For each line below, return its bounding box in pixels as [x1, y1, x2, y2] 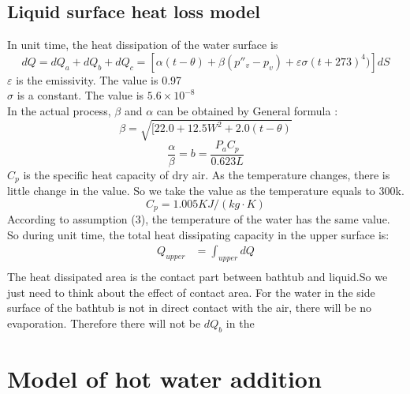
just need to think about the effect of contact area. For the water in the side [7, 283, 375, 300]
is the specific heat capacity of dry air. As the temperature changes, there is [23, 166, 390, 182]
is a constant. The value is [17, 87, 144, 103]
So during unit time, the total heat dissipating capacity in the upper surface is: [7, 226, 389, 242]
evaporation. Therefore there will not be [7, 314, 201, 331]
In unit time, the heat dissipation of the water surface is [7, 36, 278, 53]
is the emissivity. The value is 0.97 [16, 71, 182, 88]
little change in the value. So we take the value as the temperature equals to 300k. [7, 182, 404, 199]
